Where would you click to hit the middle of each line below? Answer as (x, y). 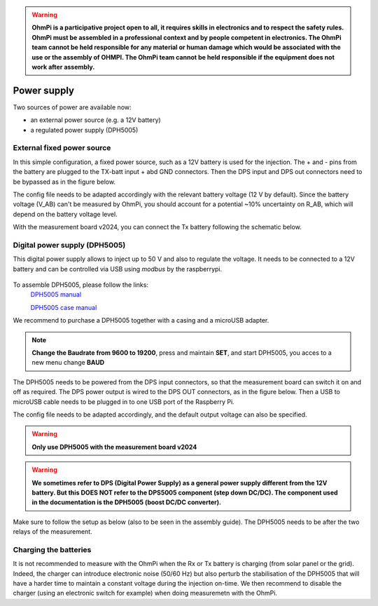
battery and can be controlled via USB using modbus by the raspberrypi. (118, 269)
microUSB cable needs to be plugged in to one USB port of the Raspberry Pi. (124, 402)
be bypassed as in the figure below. (64, 182)
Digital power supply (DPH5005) (69, 245)
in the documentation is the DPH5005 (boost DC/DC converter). (127, 502)
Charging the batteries (52, 549)
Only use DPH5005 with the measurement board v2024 (114, 447)
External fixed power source (62, 148)
